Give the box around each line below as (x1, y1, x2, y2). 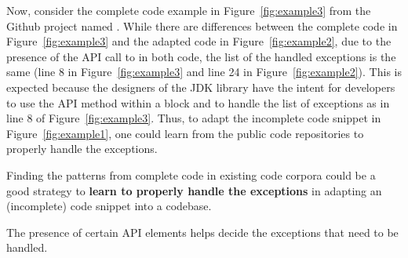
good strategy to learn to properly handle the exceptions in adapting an (6, 182, 382, 198)
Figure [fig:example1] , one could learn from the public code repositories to (6, 125, 364, 141)
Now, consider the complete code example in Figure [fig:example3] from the (6, 2, 371, 18)
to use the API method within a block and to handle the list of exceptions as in (6, 94, 390, 111)
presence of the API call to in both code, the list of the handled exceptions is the (6, 48, 396, 64)
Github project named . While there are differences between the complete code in (6, 17, 398, 34)
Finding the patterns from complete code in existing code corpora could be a (6, 166, 376, 183)
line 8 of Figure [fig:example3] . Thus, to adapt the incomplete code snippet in (6, 110, 381, 126)
